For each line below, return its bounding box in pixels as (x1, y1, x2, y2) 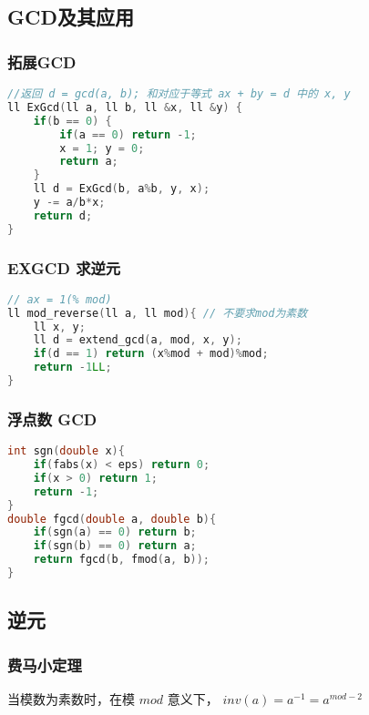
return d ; (33, 209, 93, 222)
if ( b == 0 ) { (33, 114, 112, 128)
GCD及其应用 (7, 3, 134, 31)
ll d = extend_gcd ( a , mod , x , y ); (33, 333, 242, 347)
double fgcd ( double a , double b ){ (7, 512, 217, 526)
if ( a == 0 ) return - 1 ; (59, 128, 197, 141)
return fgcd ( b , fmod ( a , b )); (33, 553, 210, 567)
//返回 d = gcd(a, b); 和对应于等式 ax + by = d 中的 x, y (7, 87, 351, 100)
